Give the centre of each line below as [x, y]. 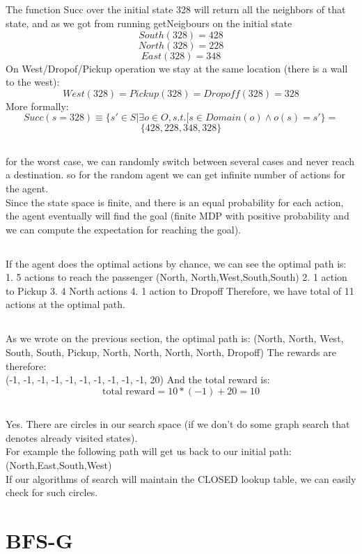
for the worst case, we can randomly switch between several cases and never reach [180, 161]
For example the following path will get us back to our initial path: [149, 451]
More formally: [37, 106]
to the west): [33, 82]
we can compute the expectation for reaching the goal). [124, 229]
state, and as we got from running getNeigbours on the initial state [149, 23]
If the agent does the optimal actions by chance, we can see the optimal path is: [176, 263]
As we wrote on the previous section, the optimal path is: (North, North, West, [175, 338]
